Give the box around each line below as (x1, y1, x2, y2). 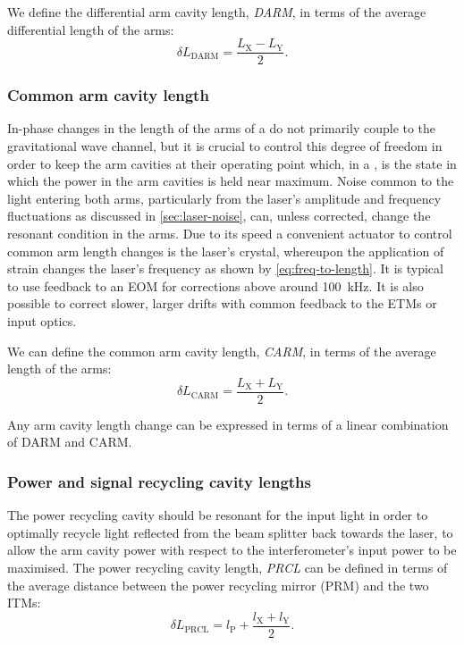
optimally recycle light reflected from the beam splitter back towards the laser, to (7, 523, 453, 541)
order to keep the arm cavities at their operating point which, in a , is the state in (7, 154, 457, 172)
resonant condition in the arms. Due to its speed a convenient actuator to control (7, 224, 452, 243)
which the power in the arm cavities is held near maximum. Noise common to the (7, 172, 454, 190)
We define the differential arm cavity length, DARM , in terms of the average (7, 3, 426, 21)
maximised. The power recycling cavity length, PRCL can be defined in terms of (7, 558, 448, 577)
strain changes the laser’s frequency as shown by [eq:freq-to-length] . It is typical (7, 259, 443, 278)
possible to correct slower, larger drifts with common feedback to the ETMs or (7, 294, 437, 313)
